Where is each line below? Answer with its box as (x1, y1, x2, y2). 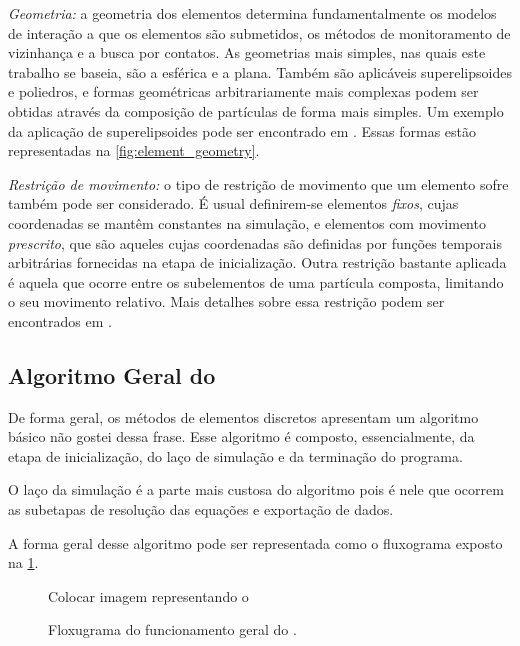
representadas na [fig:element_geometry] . (8, 140, 260, 161)
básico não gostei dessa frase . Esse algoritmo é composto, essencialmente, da (8, 426, 475, 447)
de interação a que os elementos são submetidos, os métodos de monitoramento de (8, 22, 511, 43)
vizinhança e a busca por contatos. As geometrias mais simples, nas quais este (8, 42, 486, 63)
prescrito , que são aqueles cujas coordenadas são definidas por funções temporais (8, 232, 502, 253)
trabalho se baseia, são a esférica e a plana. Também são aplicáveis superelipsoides (8, 61, 512, 82)
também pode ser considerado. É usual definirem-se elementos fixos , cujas (8, 193, 459, 214)
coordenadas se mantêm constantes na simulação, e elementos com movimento (8, 212, 486, 233)
